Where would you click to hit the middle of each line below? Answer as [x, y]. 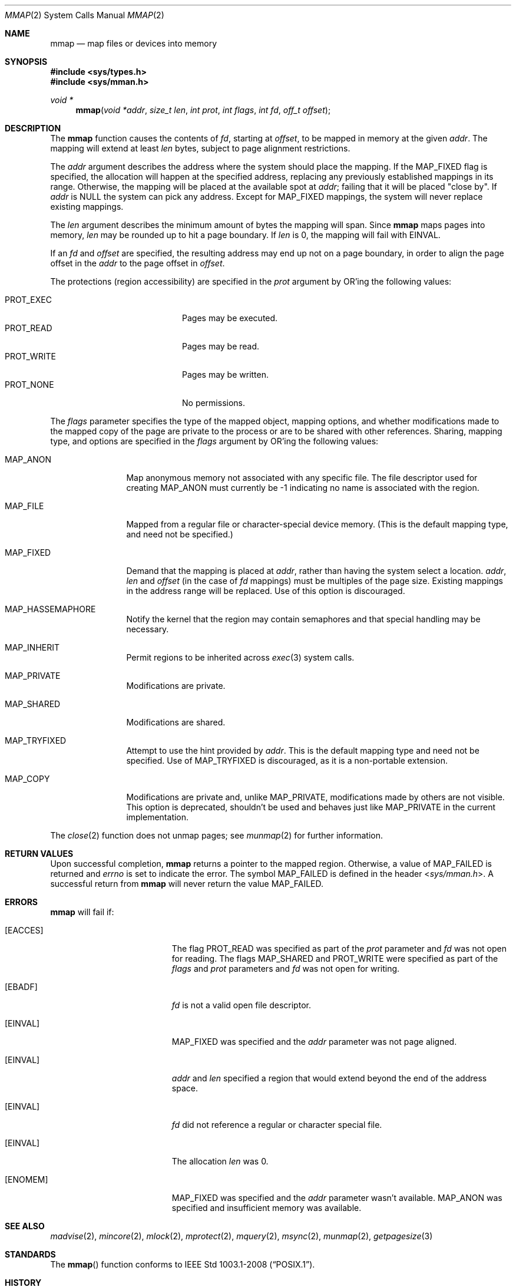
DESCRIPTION [33, 128]
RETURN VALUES [39, 854]
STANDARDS [30, 1254]
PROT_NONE [29, 385]
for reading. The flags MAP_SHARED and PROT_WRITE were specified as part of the [335, 958]
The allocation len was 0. [220, 1161]
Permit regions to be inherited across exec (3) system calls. [240, 657]
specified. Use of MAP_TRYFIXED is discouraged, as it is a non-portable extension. [287, 760]
